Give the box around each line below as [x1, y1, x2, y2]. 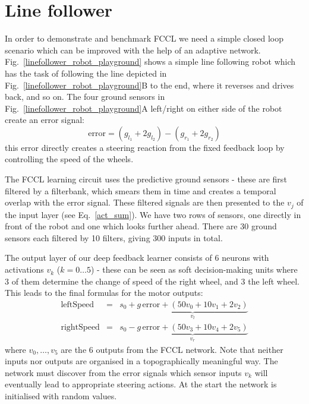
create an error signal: [5, 113, 85, 126]
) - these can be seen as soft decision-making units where [90, 263, 298, 276]
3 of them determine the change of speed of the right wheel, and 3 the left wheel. [5, 274, 299, 287]
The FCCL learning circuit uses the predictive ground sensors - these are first [5, 173, 287, 185]
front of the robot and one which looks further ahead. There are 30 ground [5, 220, 277, 232]
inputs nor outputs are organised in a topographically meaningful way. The [5, 355, 278, 367]
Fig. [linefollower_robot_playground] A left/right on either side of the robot [5, 102, 282, 114]
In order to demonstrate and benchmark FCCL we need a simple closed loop [5, 32, 283, 45]
